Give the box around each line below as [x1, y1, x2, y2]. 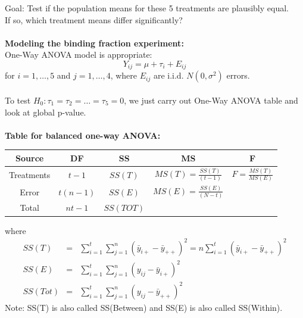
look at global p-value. [5, 105, 86, 118]
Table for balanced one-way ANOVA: [5, 129, 161, 141]
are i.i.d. [153, 69, 184, 82]
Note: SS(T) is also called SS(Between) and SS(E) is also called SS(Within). [5, 301, 283, 313]
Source [15, 151, 44, 164]
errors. [226, 69, 250, 82]
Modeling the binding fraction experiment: [5, 36, 184, 49]
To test [5, 94, 31, 107]
